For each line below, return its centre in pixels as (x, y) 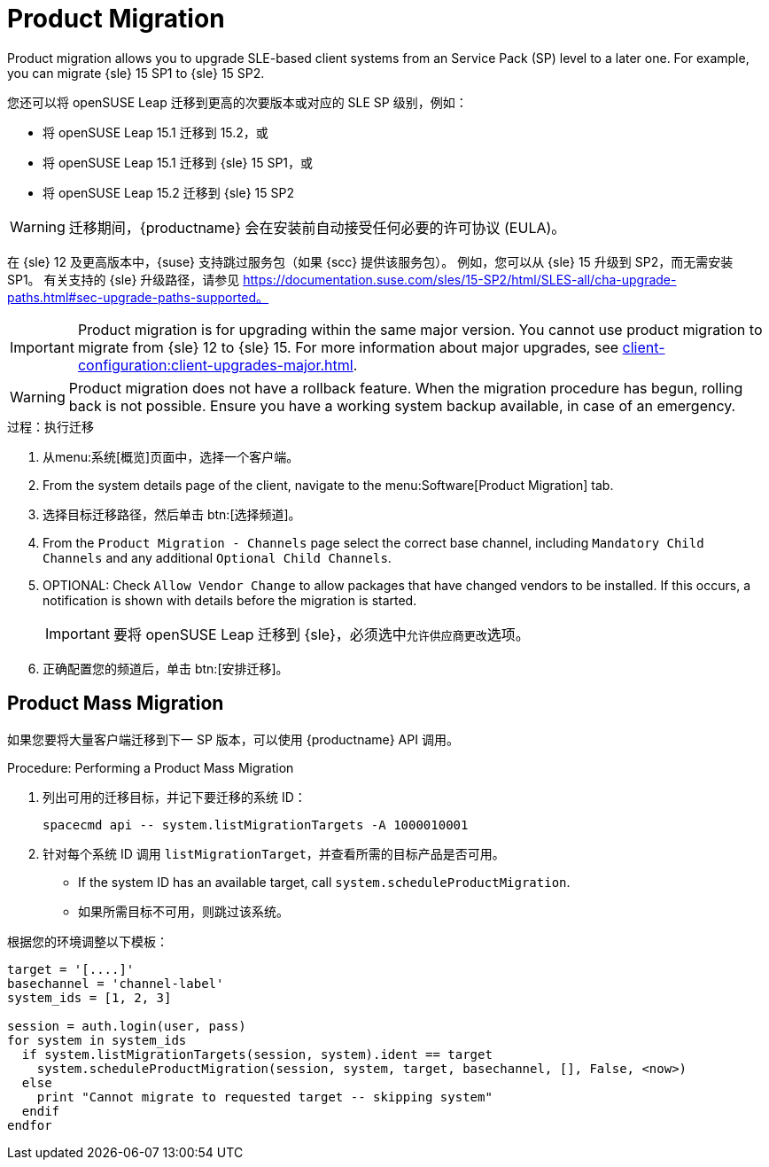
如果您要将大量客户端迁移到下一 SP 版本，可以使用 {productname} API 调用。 (233, 739)
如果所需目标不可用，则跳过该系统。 (183, 911)
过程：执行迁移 (50, 426)
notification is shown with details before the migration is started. (230, 600)
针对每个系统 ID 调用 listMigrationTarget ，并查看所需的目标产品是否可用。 (274, 853)
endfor (30, 1125)
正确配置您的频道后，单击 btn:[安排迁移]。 (166, 668)
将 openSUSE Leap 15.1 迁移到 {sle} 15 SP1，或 (178, 162)
